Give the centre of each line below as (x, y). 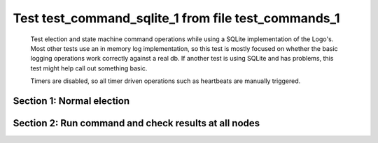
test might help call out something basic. (89, 68)
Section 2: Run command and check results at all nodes (136, 123)
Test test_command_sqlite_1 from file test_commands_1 (176, 18)
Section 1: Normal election (71, 101)
